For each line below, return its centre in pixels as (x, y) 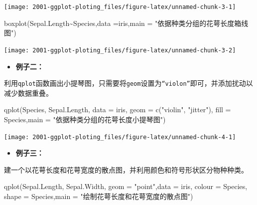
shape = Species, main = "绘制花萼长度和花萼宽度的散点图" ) (99, 196)
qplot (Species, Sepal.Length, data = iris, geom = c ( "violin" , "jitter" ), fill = (118, 109)
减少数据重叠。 (28, 93)
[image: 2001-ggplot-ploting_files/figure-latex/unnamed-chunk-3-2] (120, 50)
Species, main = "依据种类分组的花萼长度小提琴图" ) (85, 119)
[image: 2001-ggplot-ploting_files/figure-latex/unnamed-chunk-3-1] (120, 7)
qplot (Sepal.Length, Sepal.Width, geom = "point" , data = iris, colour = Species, (126, 186)
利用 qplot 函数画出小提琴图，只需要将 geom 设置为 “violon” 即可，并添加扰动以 (128, 83)
